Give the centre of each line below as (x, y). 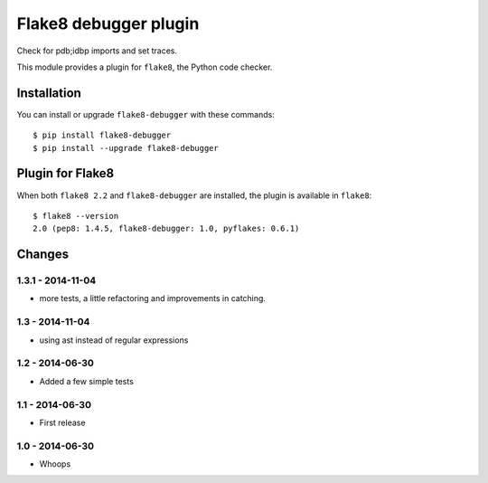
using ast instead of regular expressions (114, 340)
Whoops (55, 464)
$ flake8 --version (76, 216)
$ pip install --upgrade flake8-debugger (126, 148)
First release (62, 422)
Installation (49, 93)
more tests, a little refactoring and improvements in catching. (153, 298)
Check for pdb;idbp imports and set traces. (97, 51)
